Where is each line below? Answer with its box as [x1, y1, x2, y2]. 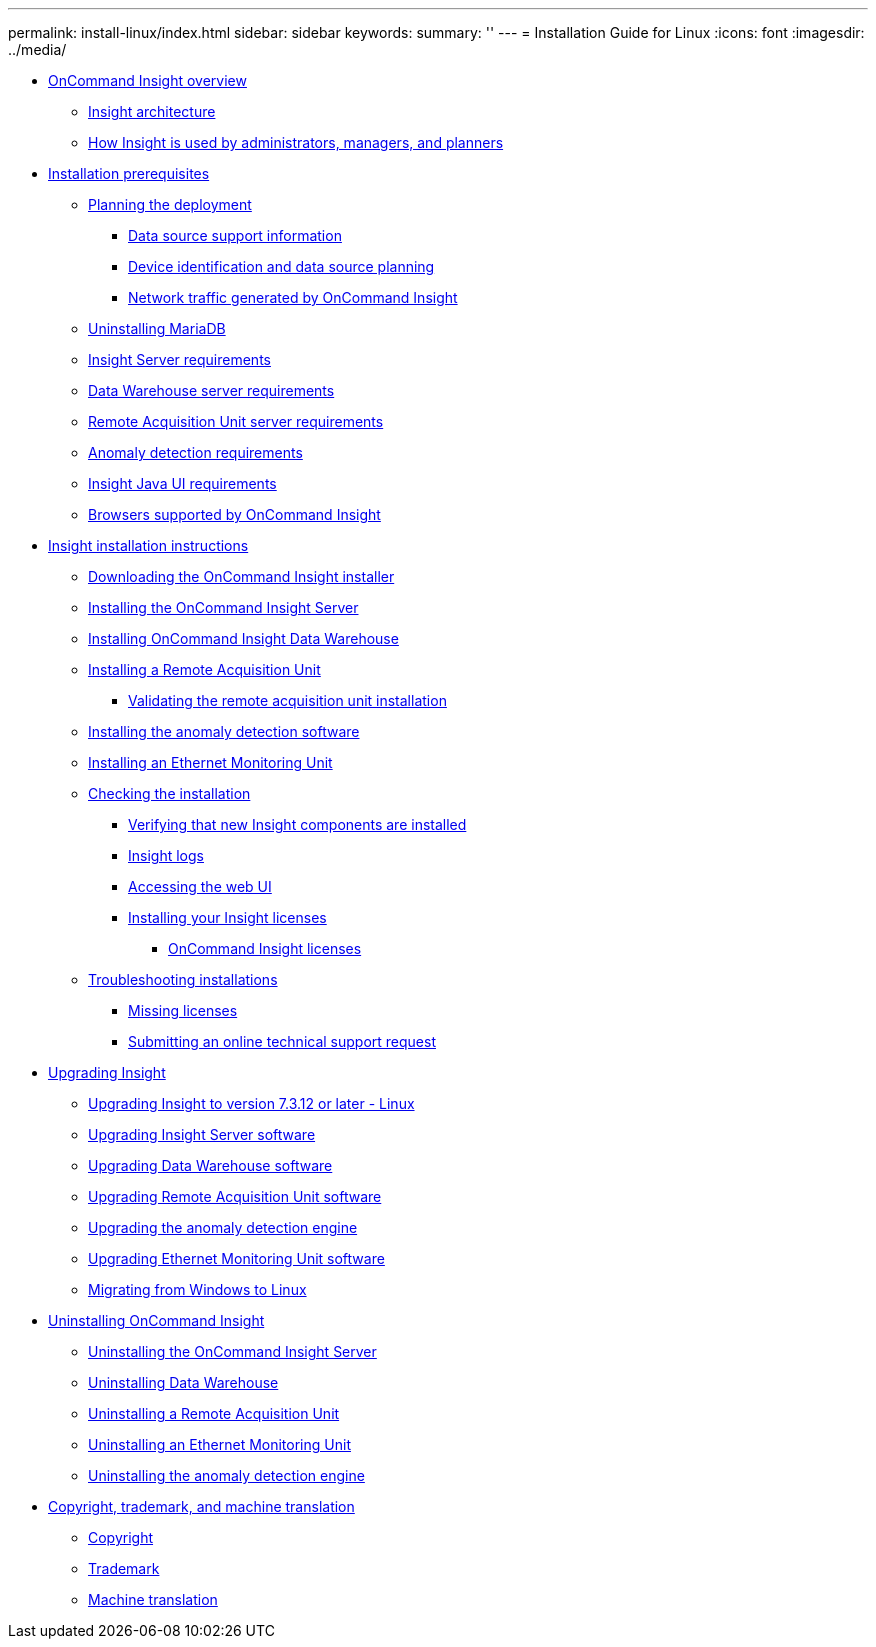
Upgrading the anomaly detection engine [88, 1219, 358, 1236]
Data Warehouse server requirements [88, 382, 335, 399]
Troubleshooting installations [88, 971, 278, 988]
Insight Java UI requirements [88, 475, 277, 492]
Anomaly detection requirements [88, 444, 303, 461]
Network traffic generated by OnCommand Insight [128, 289, 458, 306]
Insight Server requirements [88, 351, 271, 368]
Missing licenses [128, 1002, 238, 1019]
